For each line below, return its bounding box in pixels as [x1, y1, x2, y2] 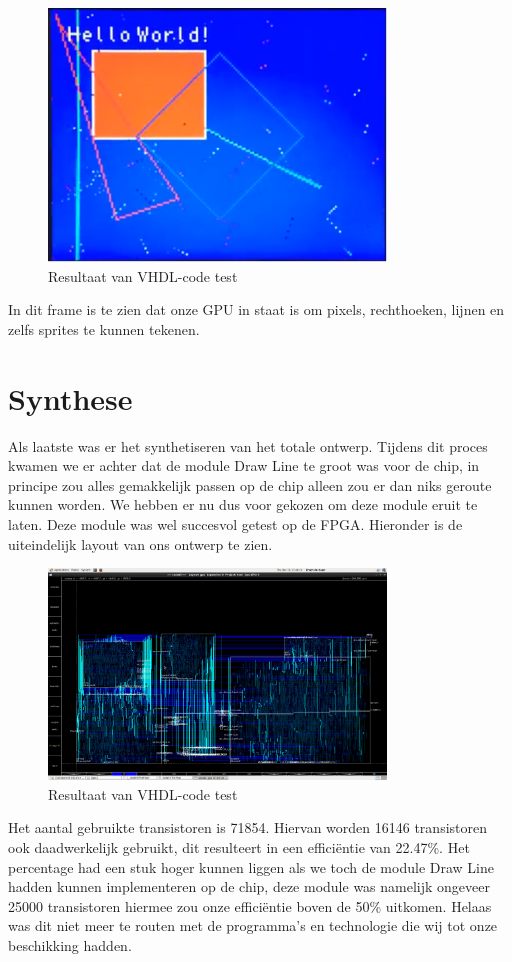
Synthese [8, 377, 133, 418]
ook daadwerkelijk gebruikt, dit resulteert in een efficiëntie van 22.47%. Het [8, 836, 470, 857]
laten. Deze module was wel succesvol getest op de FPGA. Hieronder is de [8, 513, 463, 534]
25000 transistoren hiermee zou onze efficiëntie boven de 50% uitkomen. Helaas [8, 895, 492, 916]
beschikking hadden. [8, 934, 132, 955]
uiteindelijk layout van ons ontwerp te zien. [8, 533, 273, 554]
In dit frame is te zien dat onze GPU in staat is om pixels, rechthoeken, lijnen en [8, 299, 505, 320]
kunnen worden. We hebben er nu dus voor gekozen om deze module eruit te [8, 494, 478, 515]
